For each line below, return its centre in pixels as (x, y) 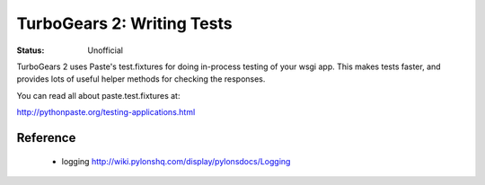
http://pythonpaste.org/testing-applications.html (106, 112)
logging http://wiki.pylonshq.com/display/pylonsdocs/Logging (176, 161)
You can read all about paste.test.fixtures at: (98, 95)
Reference (46, 138)
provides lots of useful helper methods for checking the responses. (141, 79)
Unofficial (105, 50)
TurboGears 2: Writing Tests (124, 23)
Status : (31, 50)
